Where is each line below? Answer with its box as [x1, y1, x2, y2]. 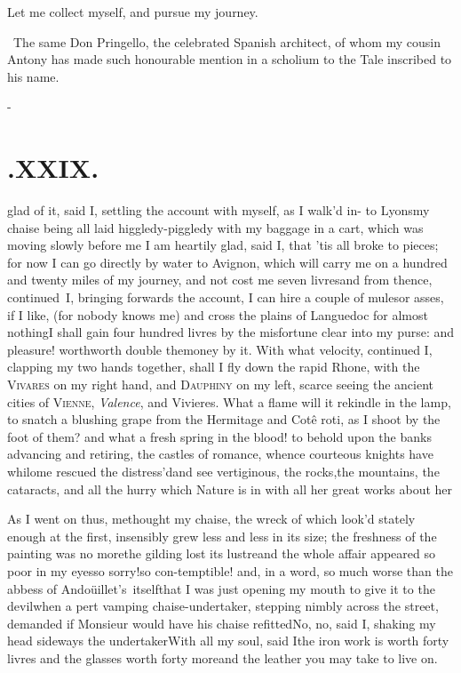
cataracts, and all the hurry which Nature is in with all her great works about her [7, 479, 453, 498]
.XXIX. [7, 149, 99, 186]
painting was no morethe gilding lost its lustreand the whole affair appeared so [7, 544, 435, 563]
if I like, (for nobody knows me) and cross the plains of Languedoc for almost [7, 305, 428, 324]
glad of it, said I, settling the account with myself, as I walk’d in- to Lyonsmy [7, 201, 430, 220]
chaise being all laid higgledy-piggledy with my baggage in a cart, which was [7, 218, 424, 236]
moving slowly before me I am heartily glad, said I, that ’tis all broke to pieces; [7, 236, 439, 254]
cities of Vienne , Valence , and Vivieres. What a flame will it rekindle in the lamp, [7, 392, 451, 411]
